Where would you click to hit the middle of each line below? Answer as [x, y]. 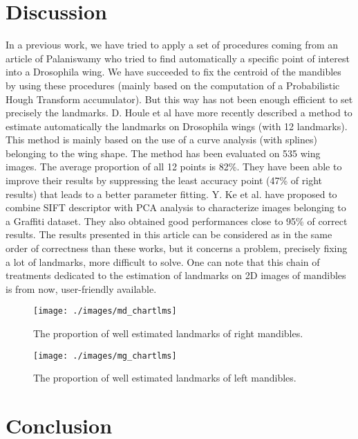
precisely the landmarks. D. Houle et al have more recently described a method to [179, 113]
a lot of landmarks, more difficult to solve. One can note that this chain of [163, 261]
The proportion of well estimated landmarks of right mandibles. [168, 333]
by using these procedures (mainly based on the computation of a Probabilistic [173, 85]
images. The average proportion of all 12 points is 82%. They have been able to [174, 167]
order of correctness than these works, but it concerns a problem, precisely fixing [177, 248]
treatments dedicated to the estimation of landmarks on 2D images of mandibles [176, 275]
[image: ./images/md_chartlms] [105, 311]
